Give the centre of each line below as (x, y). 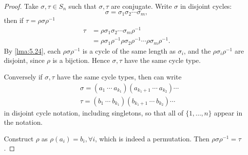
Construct (19, 138)
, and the (197, 50)
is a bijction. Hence (81, 60)
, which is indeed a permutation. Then (152, 138)
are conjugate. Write (141, 6)
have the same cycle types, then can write (119, 76)
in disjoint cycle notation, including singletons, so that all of (94, 112)
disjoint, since (24, 60)
